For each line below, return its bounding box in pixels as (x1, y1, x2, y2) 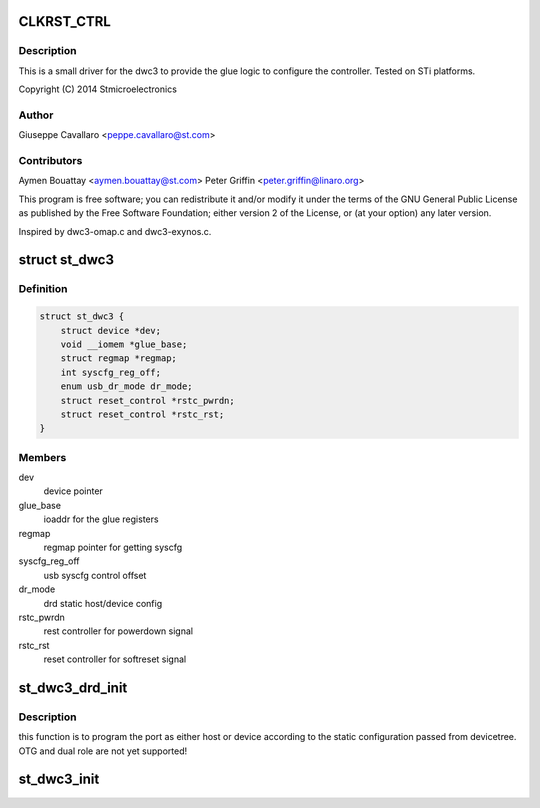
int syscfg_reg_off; (60, 366, 162, 378)
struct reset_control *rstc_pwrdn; (60, 395, 235, 406)
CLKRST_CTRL (18, 13, 112, 30)
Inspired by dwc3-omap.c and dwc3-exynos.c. (18, 225, 212, 237)
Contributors (18, 154, 83, 168)
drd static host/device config (43, 597, 163, 609)
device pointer (43, 485, 104, 497)
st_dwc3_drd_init (18, 679, 128, 696)
